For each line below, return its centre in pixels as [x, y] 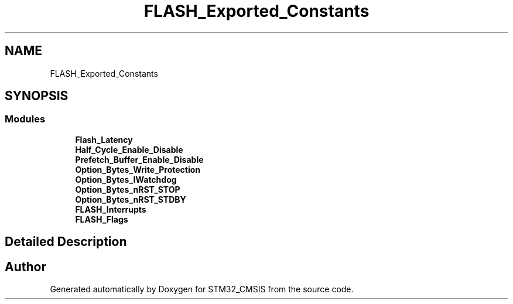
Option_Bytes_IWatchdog [126, 179]
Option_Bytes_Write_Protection [138, 169]
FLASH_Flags [102, 219]
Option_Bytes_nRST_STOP [128, 189]
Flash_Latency [104, 139]
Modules [25, 119]
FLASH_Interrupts [111, 209]
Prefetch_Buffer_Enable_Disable [139, 159]
